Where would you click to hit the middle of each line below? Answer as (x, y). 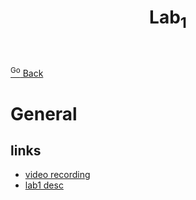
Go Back (27, 73)
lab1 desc (44, 185)
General (44, 113)
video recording (57, 175)
